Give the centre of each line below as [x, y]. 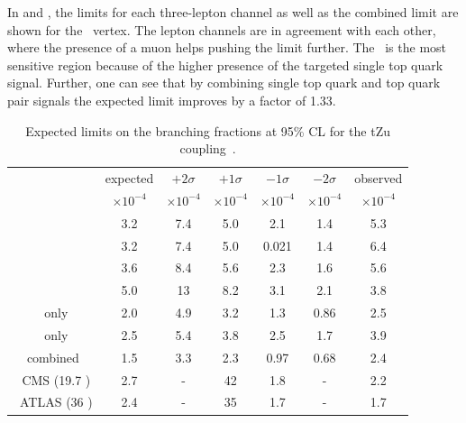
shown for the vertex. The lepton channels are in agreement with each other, [222, 29]
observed [379, 178]
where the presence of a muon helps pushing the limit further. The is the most [227, 47]
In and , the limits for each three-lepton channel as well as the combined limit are [233, 12]
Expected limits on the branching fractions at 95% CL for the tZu [208, 130]
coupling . [208, 148]
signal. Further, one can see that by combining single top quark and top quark [224, 83]
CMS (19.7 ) [56, 379]
